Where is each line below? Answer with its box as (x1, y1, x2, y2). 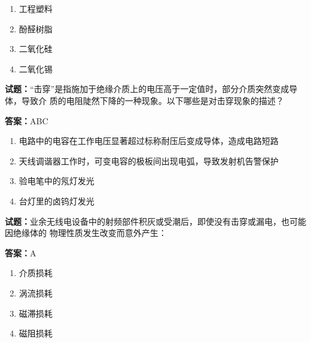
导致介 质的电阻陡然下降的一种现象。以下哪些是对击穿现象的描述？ (21, 94, 284, 106)
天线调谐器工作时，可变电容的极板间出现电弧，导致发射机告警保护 (19, 154, 279, 167)
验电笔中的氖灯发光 (19, 174, 94, 187)
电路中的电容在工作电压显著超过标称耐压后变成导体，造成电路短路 (19, 134, 279, 147)
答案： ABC (5, 114, 48, 127)
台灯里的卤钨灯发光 (19, 194, 94, 207)
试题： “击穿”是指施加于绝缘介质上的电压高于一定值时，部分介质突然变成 (5, 82, 289, 95)
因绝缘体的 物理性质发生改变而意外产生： (5, 226, 167, 239)
